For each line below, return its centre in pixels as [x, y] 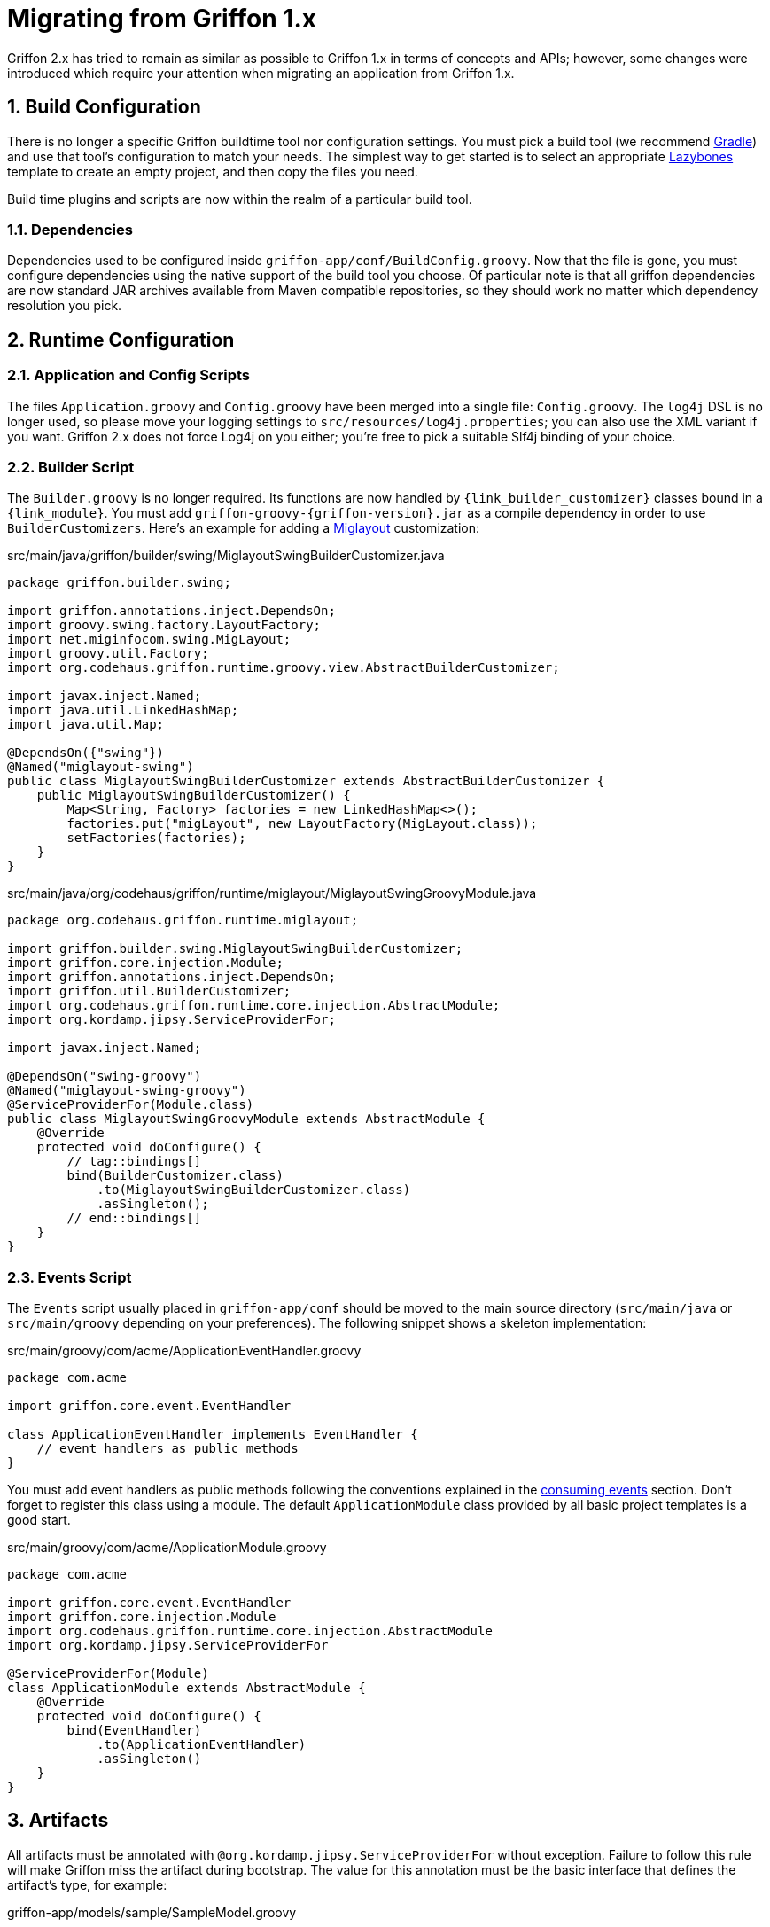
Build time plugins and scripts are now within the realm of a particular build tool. [240, 199]
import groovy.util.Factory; [108, 654]
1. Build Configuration [104, 107]
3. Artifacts [58, 1821]
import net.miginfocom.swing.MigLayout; [149, 640]
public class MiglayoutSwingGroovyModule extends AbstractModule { [246, 1119]
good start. [39, 1520]
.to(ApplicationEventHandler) [202, 1745]
